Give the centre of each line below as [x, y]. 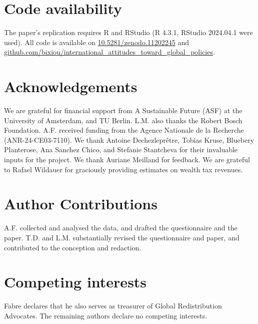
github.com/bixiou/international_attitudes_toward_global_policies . [109, 52]
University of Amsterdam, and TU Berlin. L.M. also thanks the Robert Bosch [123, 120]
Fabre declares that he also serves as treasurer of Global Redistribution [113, 306]
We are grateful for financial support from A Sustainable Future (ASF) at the [123, 110]
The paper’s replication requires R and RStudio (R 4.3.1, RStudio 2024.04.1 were [128, 32]
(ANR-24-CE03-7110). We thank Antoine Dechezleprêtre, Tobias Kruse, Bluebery [129, 139]
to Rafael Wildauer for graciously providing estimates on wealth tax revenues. [123, 169]
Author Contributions [81, 204]
